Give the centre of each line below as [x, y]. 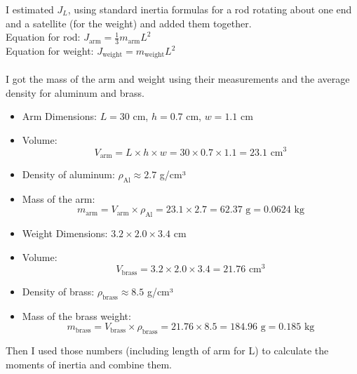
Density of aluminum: [68, 174]
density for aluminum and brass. [75, 92]
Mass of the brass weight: [76, 315]
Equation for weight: [50, 51]
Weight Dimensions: [65, 233]
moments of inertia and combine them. [89, 364]
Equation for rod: [43, 37]
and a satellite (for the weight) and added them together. [129, 23]
